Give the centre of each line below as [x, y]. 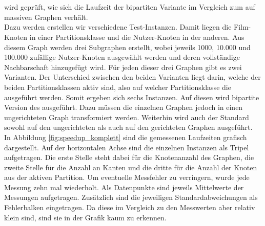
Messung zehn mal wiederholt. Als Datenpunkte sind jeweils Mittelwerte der [124, 187]
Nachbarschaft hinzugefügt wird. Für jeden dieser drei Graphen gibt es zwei [123, 67]
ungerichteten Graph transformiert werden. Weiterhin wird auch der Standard [127, 117]
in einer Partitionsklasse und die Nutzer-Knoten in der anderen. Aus [137, 37]
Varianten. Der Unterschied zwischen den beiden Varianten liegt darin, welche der [132, 77]
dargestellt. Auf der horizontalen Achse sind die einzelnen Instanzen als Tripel [127, 147]
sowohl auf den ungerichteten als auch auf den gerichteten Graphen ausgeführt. [128, 127]
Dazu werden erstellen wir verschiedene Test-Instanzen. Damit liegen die [118, 27]
